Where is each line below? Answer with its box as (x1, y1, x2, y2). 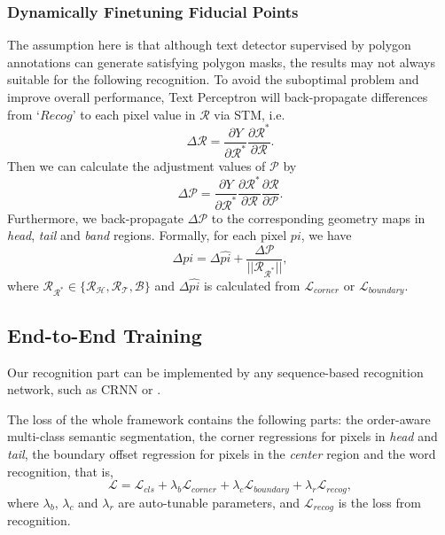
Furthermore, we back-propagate (7, 208, 184, 227)
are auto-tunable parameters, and (118, 492, 301, 511)
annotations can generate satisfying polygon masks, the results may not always (7, 52, 435, 71)
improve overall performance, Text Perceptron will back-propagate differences (7, 88, 428, 105)
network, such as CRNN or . (7, 380, 161, 399)
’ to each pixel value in (72, 105, 196, 123)
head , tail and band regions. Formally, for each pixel (7, 226, 287, 244)
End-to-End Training (7, 321, 202, 348)
